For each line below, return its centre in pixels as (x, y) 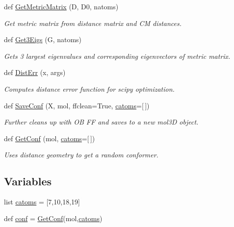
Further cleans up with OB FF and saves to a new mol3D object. (101, 122)
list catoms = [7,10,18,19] (42, 202)
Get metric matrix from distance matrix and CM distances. (93, 23)
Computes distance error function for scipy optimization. (89, 88)
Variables (28, 181)
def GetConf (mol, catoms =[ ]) (50, 138)
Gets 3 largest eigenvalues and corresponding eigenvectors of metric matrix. (117, 56)
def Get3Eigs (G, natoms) (43, 39)
